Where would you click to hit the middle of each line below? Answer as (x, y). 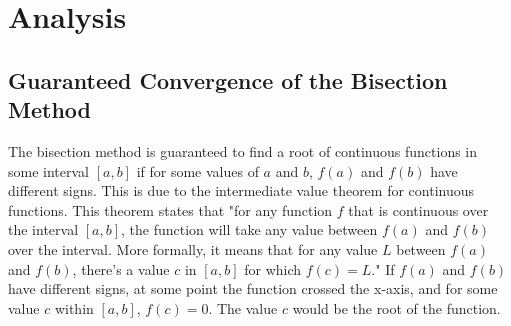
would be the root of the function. (396, 307)
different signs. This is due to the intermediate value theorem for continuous (241, 190)
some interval (48, 170)
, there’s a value (121, 268)
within (74, 307)
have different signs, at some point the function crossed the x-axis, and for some (253, 288)
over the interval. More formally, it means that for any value (193, 248)
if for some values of (197, 170)
